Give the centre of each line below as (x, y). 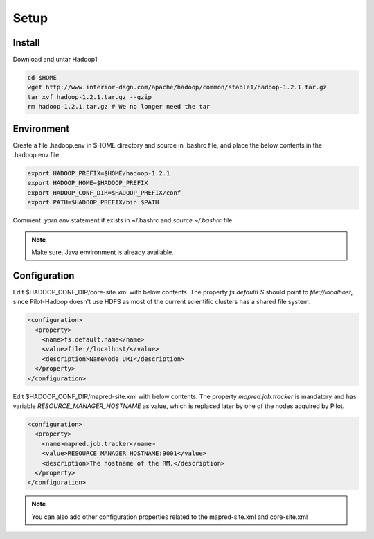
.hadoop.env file (36, 155)
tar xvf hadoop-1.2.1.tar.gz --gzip (90, 97)
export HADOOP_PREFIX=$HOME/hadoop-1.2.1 (99, 174)
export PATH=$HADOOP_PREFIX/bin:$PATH (93, 202)
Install (27, 43)
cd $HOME (42, 78)
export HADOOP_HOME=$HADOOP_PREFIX (88, 183)
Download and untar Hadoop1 (55, 60)
